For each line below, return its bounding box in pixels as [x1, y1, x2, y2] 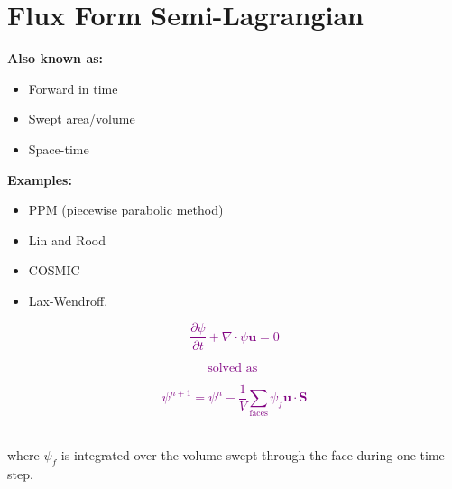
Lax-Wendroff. [28, 291, 108, 309]
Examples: [7, 170, 72, 189]
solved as [208, 361, 258, 374]
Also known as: [7, 49, 104, 68]
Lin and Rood [28, 230, 106, 249]
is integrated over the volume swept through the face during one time [60, 445, 445, 464]
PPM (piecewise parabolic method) [28, 200, 224, 219]
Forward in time [28, 78, 118, 97]
